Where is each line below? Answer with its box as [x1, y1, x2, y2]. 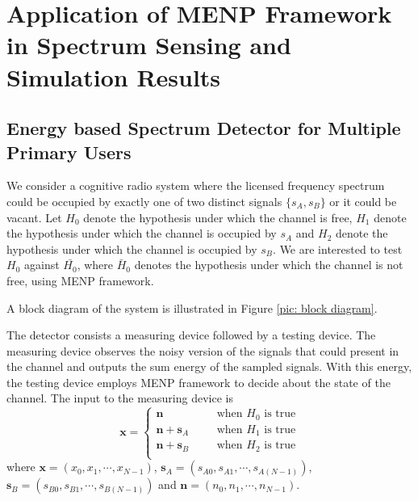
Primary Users [6, 139, 132, 164]
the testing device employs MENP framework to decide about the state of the [6, 373, 391, 390]
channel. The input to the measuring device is [6, 389, 233, 406]
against [23, 256, 60, 273]
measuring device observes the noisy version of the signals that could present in [6, 342, 399, 359]
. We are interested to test [273, 240, 403, 257]
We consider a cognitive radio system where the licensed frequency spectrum [6, 177, 385, 194]
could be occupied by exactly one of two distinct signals [6, 192, 282, 209]
